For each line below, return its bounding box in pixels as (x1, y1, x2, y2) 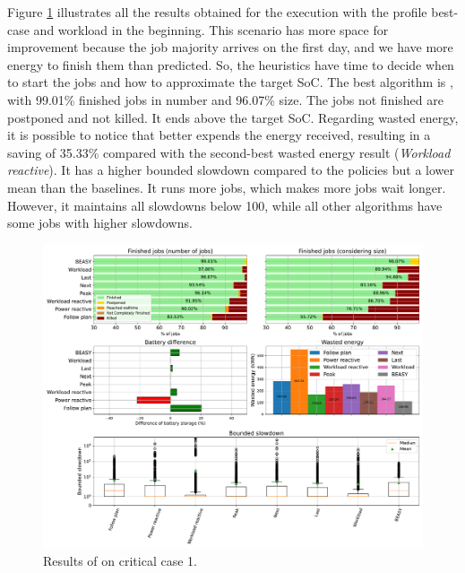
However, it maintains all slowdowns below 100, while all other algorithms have (7, 195, 443, 214)
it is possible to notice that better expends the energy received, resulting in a (7, 126, 431, 144)
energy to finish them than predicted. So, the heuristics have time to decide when (7, 55, 454, 74)
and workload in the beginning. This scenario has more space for (33, 20, 389, 39)
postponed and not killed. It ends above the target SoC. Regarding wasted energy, (7, 108, 459, 126)
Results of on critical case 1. (43, 551, 197, 570)
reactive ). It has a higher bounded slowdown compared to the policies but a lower (7, 161, 454, 179)
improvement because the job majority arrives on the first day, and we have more (7, 38, 453, 56)
